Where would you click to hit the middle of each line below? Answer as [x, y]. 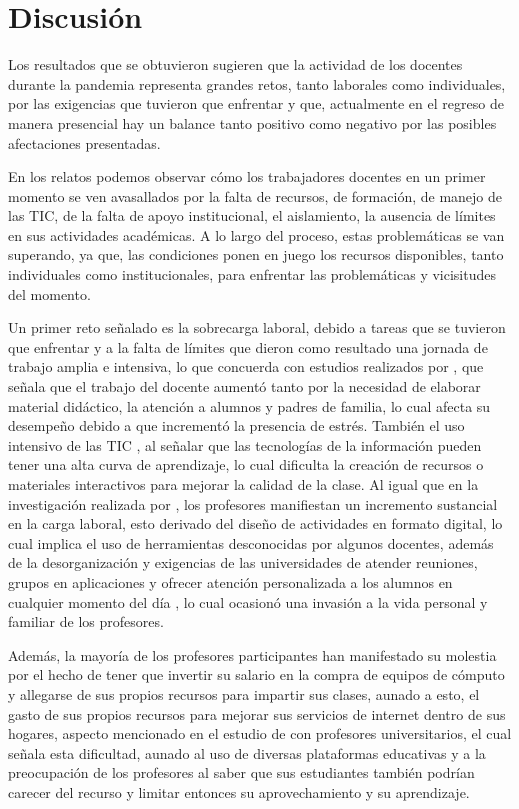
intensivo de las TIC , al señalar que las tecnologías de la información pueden [245, 444]
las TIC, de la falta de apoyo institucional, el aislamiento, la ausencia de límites [252, 215]
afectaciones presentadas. [84, 142]
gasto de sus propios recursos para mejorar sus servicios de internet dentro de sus [257, 713]
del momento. [49, 293]
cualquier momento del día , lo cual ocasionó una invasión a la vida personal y [248, 601]
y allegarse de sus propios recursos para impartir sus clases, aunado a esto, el [244, 693]
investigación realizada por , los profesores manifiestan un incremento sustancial [253, 503]
